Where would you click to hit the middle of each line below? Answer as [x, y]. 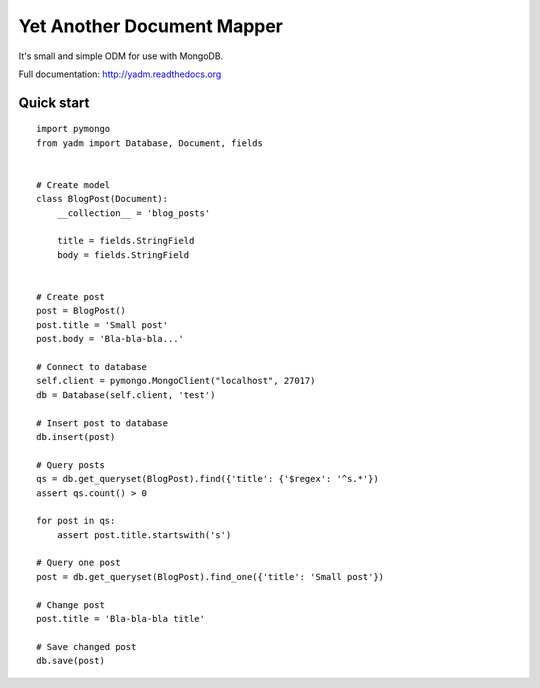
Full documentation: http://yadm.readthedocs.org [120, 74]
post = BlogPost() [81, 311]
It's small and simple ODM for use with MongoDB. [121, 56]
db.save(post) [70, 661]
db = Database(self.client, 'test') [126, 394]
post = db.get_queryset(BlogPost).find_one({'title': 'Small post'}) [210, 576]
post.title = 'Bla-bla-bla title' [120, 619]
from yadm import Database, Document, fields [150, 143]
